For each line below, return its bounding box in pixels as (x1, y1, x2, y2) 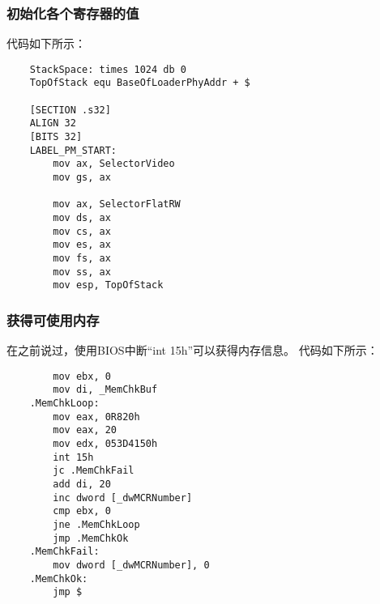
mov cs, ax (53, 225, 111, 237)
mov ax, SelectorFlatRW (53, 198, 181, 211)
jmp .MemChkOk (53, 532, 129, 544)
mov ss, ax (53, 266, 111, 278)
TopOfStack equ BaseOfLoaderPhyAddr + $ (29, 77, 250, 89)
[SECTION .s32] (29, 104, 111, 116)
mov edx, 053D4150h (53, 438, 158, 450)
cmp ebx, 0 (53, 505, 111, 517)
